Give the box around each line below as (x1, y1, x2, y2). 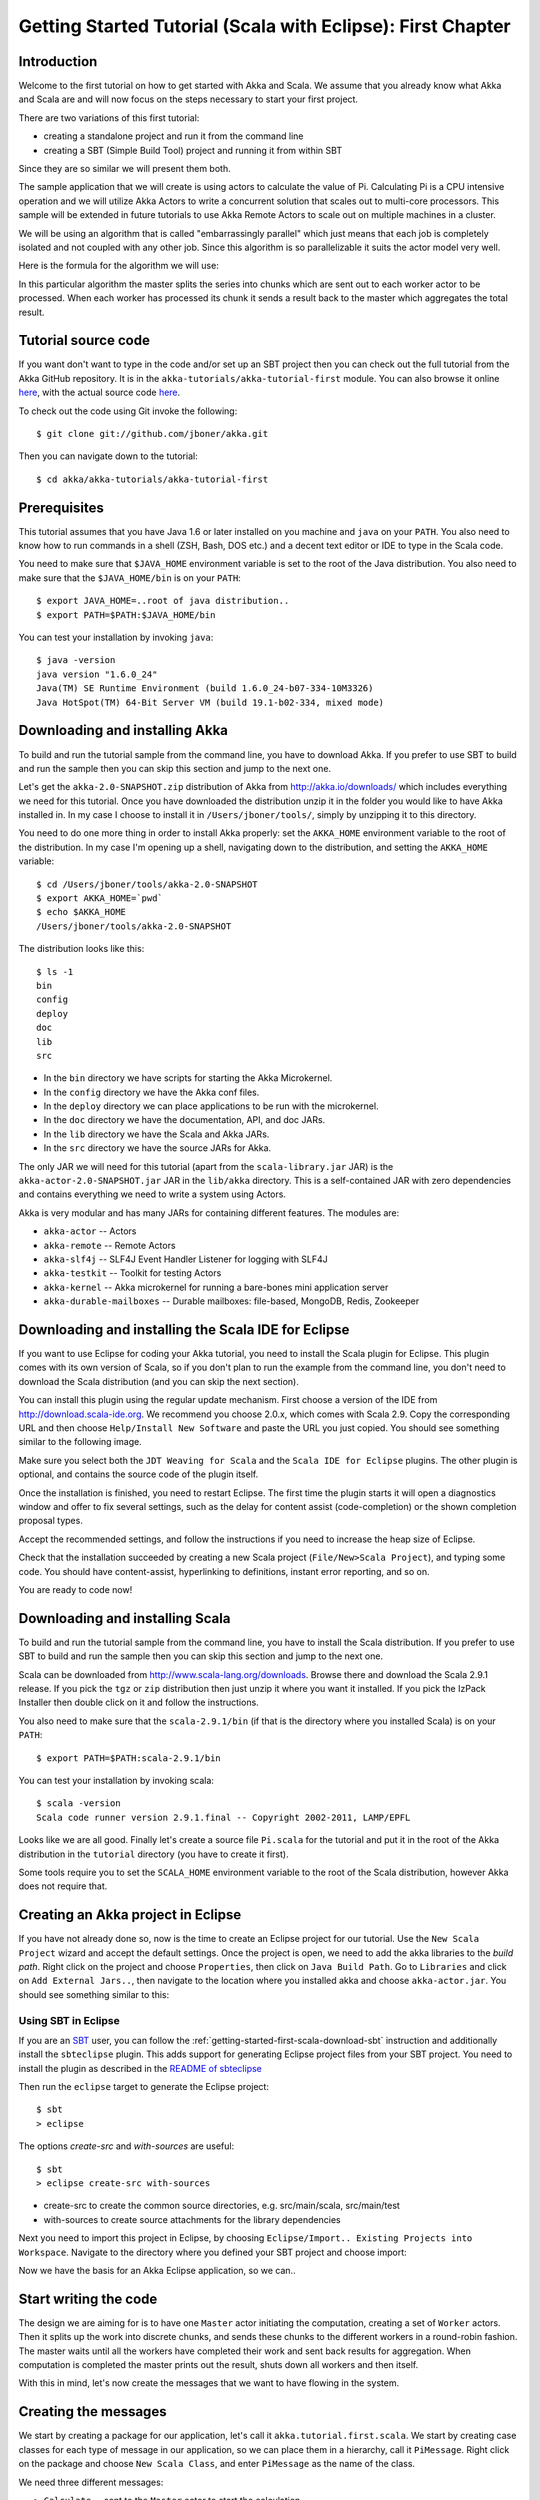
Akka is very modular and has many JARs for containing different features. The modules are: (18, 1206, 400, 1219)
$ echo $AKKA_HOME (36, 906, 127, 918)
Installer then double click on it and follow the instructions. (18, 1696, 259, 1709)
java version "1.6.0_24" (36, 668, 158, 680)
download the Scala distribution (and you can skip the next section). (18, 1375, 299, 1387)
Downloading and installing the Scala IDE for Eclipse (18, 1321, 350, 1338)
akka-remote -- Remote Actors (43, 1239, 176, 1251)
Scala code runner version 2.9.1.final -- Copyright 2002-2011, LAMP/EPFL (36, 1811, 411, 1823)
